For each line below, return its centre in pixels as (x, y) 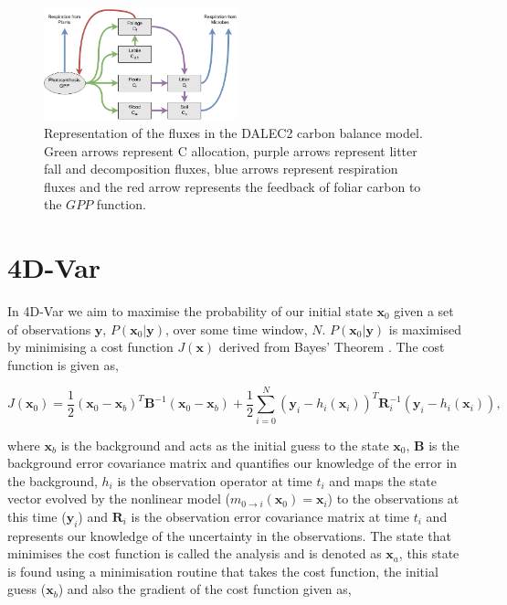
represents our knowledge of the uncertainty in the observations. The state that (229, 535)
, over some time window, (236, 329)
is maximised (425, 329)
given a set (424, 311)
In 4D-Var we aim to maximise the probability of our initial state (190, 311)
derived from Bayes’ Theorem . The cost (332, 347)
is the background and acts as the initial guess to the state (225, 445)
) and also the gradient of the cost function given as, (205, 589)
